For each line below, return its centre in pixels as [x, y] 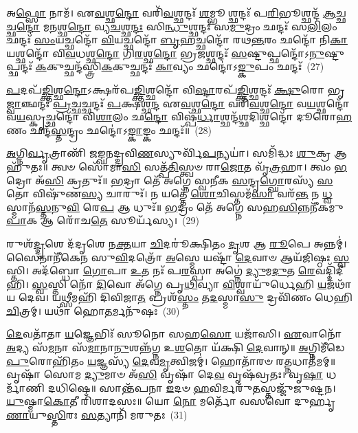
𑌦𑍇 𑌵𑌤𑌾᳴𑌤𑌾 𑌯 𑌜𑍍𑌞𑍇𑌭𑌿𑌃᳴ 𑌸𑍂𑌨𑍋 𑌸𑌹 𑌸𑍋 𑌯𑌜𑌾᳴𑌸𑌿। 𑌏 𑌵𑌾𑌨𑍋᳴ [174, 334]
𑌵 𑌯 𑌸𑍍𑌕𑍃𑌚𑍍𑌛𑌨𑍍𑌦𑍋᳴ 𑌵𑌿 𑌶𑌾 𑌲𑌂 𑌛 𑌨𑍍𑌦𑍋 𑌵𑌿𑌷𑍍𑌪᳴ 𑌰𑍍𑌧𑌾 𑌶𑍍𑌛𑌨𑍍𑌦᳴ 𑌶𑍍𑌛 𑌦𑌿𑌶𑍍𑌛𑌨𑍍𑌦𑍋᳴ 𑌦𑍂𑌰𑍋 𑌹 [179, 116]
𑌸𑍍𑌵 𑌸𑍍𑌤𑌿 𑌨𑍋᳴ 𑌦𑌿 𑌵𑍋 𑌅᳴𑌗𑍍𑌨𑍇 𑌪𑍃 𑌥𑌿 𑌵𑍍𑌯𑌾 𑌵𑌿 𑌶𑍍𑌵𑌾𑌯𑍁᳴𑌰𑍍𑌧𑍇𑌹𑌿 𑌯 [179, 284]
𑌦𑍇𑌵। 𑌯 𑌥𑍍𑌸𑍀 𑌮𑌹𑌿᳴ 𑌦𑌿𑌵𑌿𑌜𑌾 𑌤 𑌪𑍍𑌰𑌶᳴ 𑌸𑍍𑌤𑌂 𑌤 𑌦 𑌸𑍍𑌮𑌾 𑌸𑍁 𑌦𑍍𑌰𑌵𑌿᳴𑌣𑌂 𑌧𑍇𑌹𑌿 [185, 297]
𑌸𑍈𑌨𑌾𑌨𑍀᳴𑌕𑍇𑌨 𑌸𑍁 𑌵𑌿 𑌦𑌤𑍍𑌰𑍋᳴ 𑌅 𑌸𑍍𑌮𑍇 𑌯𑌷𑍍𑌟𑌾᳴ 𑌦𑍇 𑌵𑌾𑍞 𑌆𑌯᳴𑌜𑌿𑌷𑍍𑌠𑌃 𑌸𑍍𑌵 [178, 257]
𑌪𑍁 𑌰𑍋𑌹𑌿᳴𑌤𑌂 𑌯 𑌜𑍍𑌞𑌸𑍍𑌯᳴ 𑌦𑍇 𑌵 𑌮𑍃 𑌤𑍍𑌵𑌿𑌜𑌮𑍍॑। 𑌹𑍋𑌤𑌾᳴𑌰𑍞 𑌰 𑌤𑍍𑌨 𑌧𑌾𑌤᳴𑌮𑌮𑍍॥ [171, 360]
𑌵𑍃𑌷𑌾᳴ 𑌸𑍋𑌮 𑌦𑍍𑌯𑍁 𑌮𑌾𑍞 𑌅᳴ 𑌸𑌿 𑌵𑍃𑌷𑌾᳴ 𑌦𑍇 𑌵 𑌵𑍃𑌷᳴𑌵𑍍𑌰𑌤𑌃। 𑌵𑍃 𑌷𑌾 [165, 374]
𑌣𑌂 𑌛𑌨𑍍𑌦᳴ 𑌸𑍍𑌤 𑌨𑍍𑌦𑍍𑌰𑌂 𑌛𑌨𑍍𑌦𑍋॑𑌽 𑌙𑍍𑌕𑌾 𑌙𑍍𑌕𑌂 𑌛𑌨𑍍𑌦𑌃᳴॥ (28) [109, 130]
